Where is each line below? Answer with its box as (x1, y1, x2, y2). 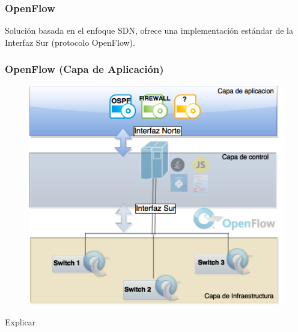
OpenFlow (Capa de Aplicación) (5, 61, 164, 77)
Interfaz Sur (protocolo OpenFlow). (5, 36, 135, 48)
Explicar (5, 315, 36, 328)
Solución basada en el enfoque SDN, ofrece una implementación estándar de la (5, 24, 293, 37)
